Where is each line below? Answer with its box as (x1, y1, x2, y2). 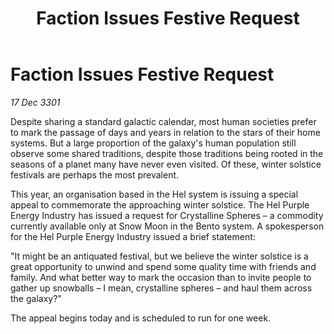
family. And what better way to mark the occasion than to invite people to (10, 271, 312, 283)
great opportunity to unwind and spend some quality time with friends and (10, 260, 317, 272)
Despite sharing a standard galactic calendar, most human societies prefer (10, 115, 317, 127)
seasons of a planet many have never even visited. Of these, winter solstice (10, 158, 322, 170)
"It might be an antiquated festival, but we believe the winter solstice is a (10, 250, 309, 262)
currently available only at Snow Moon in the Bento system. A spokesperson (10, 220, 325, 232)
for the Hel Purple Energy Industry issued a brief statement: (10, 230, 256, 242)
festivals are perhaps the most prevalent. (10, 168, 180, 181)
